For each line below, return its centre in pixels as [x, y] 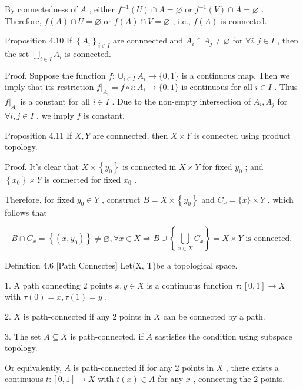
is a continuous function [190, 285]
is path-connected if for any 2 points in [143, 367]
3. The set [23, 336]
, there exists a [252, 367]
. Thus [286, 87]
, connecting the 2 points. [239, 379]
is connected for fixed [83, 180]
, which [280, 199]
